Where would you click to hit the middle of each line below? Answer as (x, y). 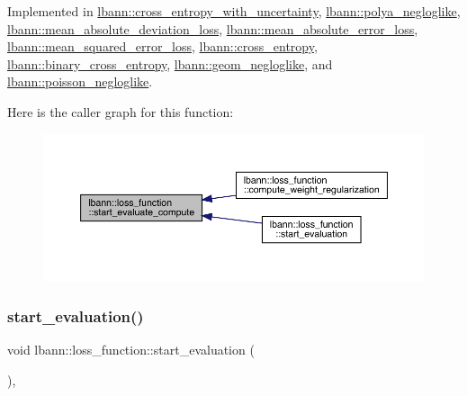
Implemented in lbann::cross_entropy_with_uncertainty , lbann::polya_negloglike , (234, 11)
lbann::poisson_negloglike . (80, 81)
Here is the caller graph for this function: (121, 111)
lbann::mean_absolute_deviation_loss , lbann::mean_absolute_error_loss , (213, 28)
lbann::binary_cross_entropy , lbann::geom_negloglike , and (170, 63)
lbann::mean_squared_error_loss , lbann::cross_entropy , (162, 46)
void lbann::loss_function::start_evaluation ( (131, 350)
